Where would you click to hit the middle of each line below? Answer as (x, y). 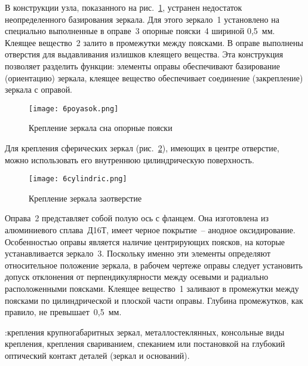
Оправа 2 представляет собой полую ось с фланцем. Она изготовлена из (137, 218)
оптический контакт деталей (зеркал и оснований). (97, 355)
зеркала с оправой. (39, 89)
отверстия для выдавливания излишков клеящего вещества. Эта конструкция (144, 54)
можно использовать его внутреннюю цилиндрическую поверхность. (130, 159)
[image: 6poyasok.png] (74, 109)
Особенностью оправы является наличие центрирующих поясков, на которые (145, 241)
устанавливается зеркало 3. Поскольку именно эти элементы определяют (138, 253)
